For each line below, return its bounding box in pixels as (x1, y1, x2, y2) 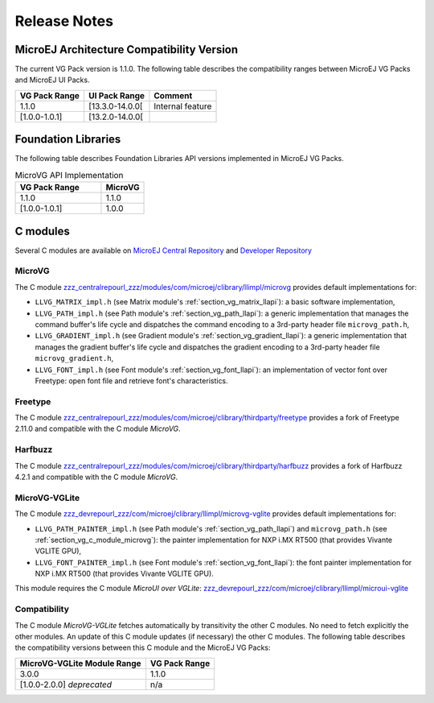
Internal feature (154, 101, 212, 112)
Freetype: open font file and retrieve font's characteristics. (35, 375, 228, 386)
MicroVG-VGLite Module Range (19, 657, 141, 668)
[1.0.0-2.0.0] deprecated (19, 679, 113, 690)
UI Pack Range (88, 89, 145, 101)
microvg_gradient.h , (35, 354, 114, 363)
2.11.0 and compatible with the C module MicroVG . (14, 424, 181, 434)
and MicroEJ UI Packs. (14, 75, 90, 85)
